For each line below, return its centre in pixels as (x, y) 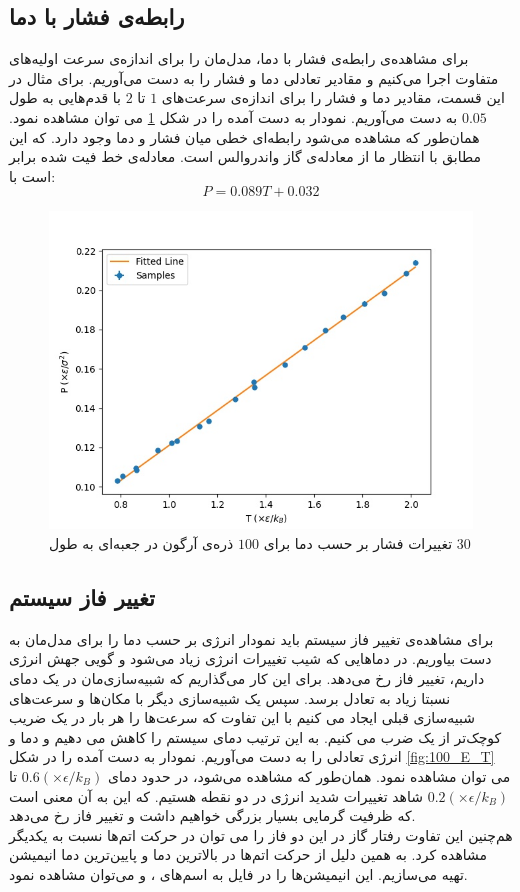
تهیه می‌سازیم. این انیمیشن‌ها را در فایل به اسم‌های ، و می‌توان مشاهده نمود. (238, 873)
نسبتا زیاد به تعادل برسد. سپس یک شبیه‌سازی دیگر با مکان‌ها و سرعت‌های (230, 697)
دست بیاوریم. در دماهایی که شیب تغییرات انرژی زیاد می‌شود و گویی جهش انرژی (250, 658)
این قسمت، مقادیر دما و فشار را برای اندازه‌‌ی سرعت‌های (333, 97)
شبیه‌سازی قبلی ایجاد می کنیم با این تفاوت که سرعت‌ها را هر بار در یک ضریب (242, 717)
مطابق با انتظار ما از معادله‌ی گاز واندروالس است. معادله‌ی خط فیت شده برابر (245, 156)
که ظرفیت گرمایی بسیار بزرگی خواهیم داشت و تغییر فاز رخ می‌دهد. (212, 815)
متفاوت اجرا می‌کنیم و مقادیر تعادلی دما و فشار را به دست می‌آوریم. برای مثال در (254, 77)
